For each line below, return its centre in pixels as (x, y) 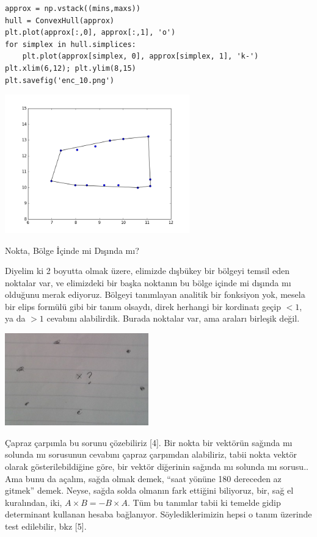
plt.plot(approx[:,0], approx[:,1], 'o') (90, 33)
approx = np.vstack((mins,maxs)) (73, 9)
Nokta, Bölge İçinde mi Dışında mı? (72, 250)
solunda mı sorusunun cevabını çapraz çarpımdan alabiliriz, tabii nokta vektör (151, 454)
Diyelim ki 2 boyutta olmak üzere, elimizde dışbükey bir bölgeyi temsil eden (147, 271)
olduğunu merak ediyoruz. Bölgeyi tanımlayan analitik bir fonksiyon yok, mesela (155, 294)
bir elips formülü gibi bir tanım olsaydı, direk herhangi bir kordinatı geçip (143, 306)
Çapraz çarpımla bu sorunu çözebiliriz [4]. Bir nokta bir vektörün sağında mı (149, 442)
